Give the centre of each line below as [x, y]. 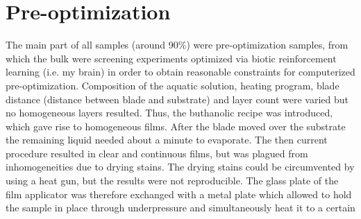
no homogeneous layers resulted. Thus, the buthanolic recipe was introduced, [169, 113]
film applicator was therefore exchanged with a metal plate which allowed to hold [179, 194]
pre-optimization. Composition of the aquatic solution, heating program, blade [173, 85]
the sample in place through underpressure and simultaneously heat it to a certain [180, 208]
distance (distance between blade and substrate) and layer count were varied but [177, 99]
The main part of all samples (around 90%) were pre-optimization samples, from [177, 45]
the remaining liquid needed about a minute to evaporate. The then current [167, 140]
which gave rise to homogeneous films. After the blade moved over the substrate [176, 126]
